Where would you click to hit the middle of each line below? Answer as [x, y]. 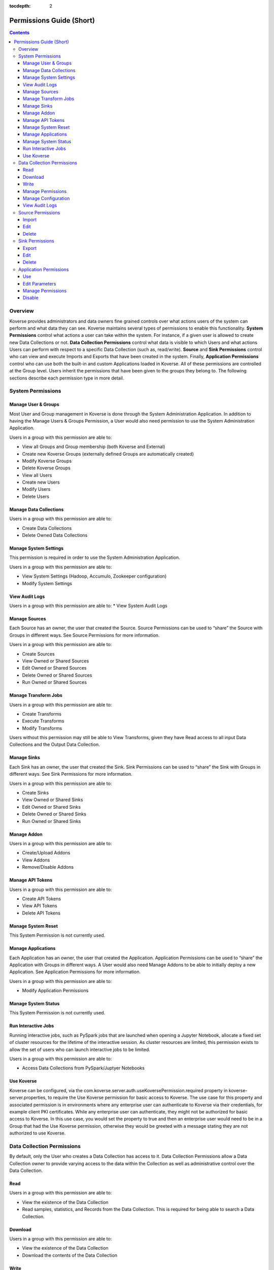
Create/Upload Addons [46, 853]
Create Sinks [36, 793]
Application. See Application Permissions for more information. [75, 972]
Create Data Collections [47, 528]
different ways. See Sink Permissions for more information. [71, 774]
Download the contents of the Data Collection [70, 1255]
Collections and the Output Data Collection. [55, 745]
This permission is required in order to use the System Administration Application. [95, 558]
